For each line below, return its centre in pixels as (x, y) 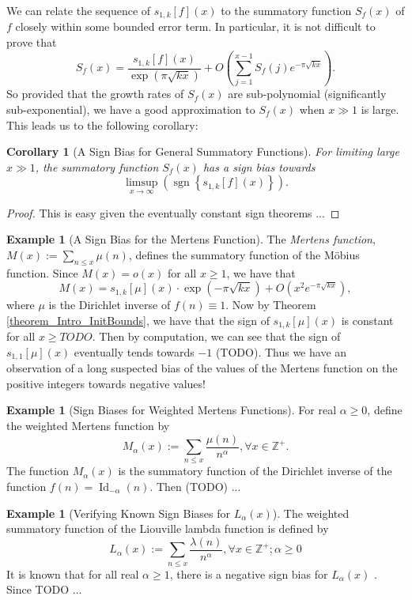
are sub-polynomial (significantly (307, 94)
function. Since (42, 272)
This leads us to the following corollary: (102, 125)
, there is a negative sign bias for (249, 574)
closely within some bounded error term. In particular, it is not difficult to (195, 26)
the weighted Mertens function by (88, 425)
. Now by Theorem (271, 305)
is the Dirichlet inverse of (110, 305)
